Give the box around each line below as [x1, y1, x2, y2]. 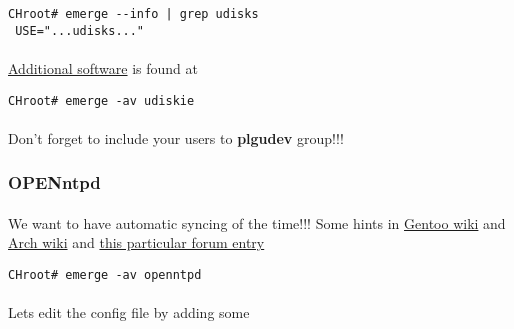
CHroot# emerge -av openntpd [8, 267, 202, 282]
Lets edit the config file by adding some [8, 302, 250, 323]
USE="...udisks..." [15, 23, 145, 38]
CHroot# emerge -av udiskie [8, 93, 195, 108]
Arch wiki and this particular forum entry [8, 232, 265, 253]
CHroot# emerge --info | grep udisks [8, 7, 259, 21]
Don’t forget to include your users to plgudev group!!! [8, 127, 344, 148]
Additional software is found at [8, 57, 199, 78]
